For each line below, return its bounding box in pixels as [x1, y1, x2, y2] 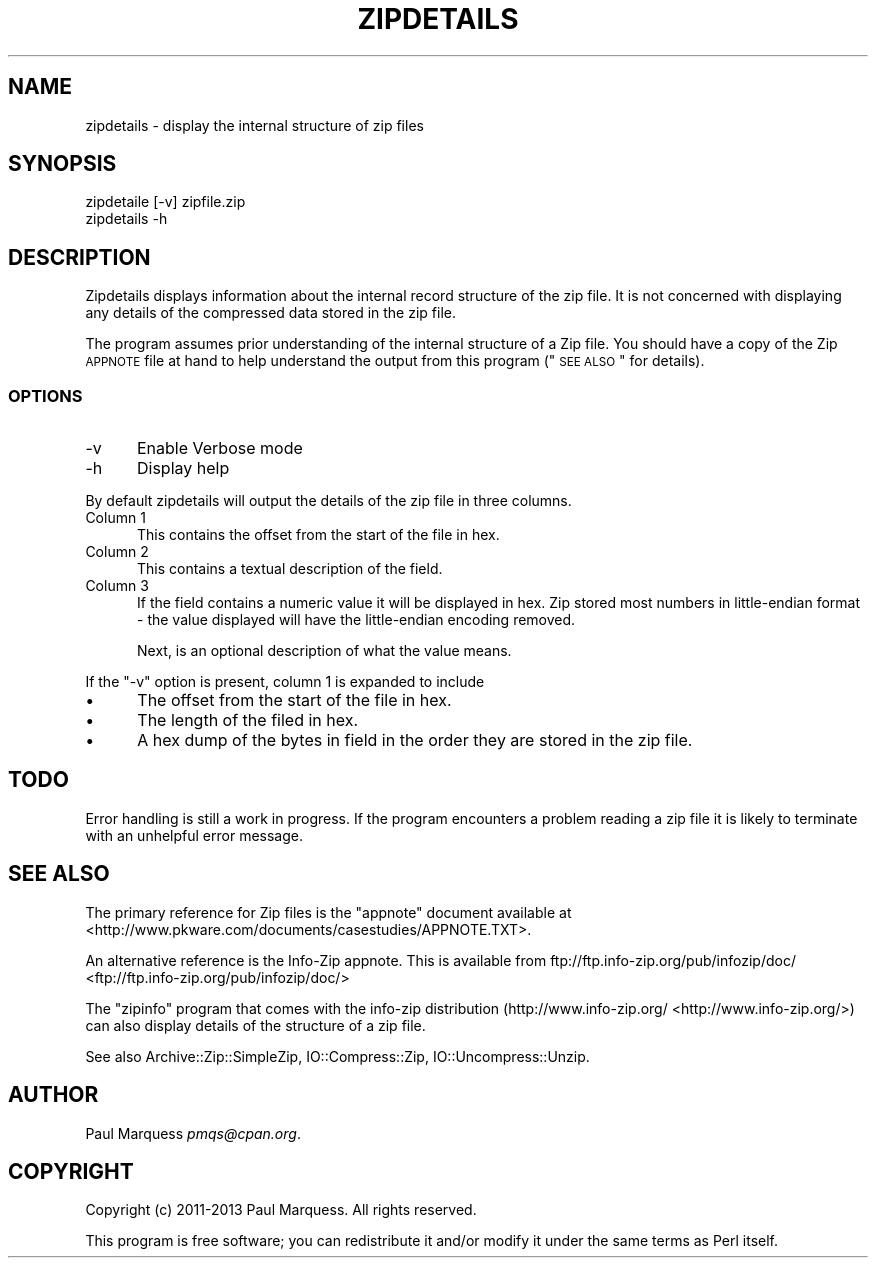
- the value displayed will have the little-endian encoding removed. [137, 611, 576, 629]
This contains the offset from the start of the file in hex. [137, 526, 500, 544]
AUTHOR [8, 1082, 99, 1108]
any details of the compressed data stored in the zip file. [85, 304, 456, 322]
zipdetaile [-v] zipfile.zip [85, 193, 246, 211]
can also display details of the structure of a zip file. [85, 1016, 426, 1034]
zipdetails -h [85, 210, 168, 228]
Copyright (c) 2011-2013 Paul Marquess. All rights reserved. [85, 1201, 477, 1219]
